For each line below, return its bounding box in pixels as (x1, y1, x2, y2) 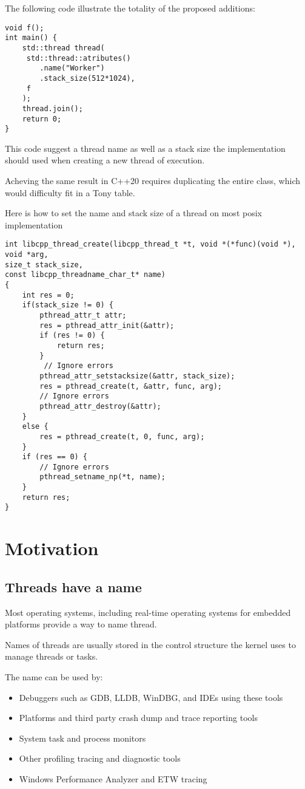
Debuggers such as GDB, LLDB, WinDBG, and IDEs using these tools (19, 691, 283, 703)
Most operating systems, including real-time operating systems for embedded (5, 606, 291, 618)
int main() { (5, 33, 57, 43)
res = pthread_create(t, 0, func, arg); (39, 432, 205, 441)
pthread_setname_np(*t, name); (39, 473, 166, 482)
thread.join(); (22, 104, 83, 113)
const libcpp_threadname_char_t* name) (5, 270, 166, 279)
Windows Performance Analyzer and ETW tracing (19, 773, 207, 785)
